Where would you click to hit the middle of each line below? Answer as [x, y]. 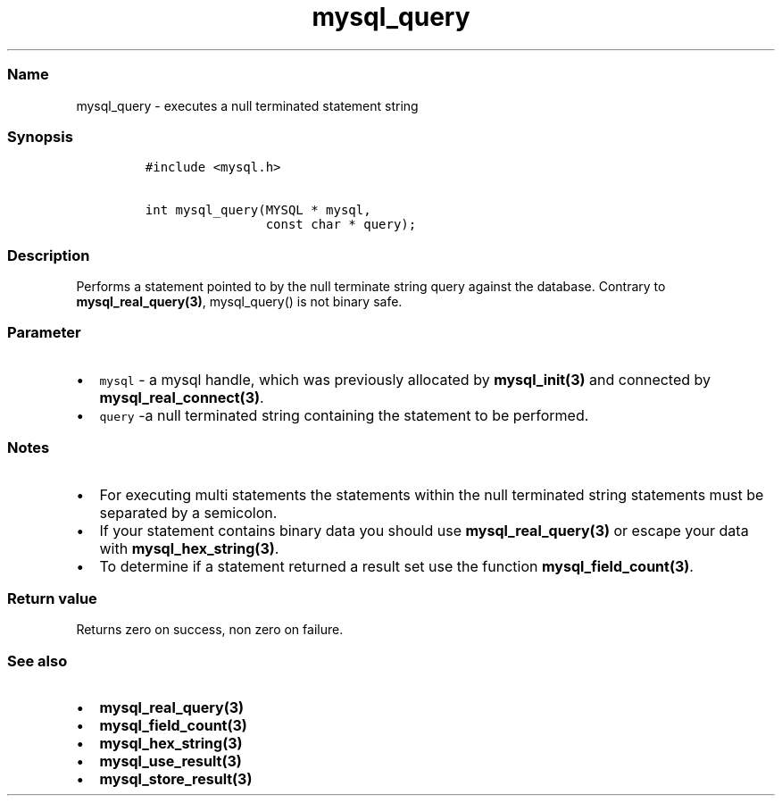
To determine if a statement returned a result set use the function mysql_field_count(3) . [396, 566]
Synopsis [40, 136]
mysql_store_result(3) [176, 779]
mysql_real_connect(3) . [182, 397]
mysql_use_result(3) [171, 761]
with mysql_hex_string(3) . [189, 548]
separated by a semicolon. [188, 512]
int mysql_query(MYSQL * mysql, [258, 210]
